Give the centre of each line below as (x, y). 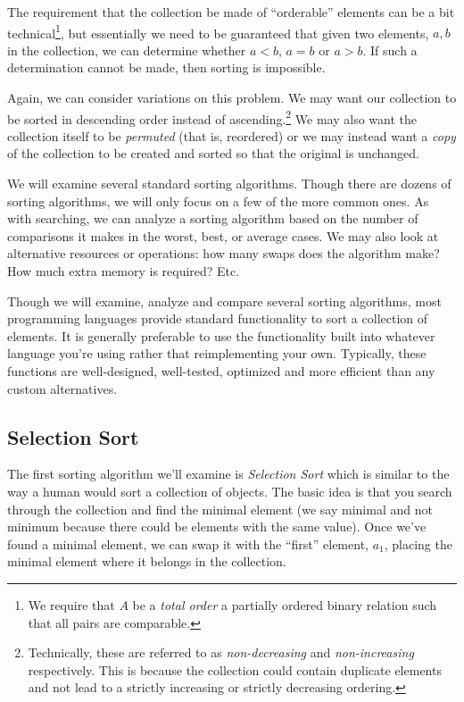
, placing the (418, 543)
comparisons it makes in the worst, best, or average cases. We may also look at (223, 235)
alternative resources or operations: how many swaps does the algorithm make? (224, 253)
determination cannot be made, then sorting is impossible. (166, 67)
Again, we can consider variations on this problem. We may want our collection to (232, 98)
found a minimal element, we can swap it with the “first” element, (188, 543)
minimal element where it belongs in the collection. (147, 561)
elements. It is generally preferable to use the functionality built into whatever (221, 335)
